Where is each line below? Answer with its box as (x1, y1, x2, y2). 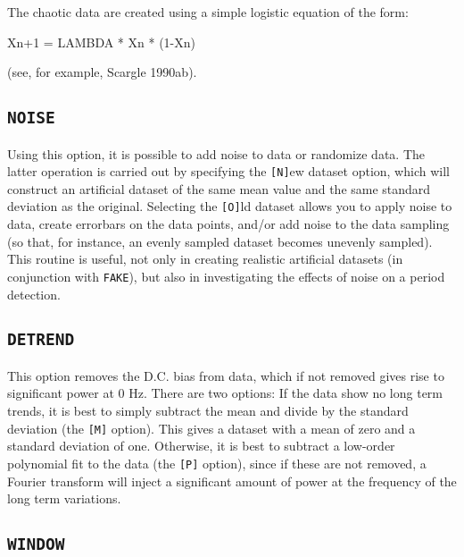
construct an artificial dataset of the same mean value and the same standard (7, 179, 431, 198)
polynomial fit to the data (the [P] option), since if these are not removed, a (7, 453, 427, 472)
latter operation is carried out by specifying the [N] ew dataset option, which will (7, 162, 450, 181)
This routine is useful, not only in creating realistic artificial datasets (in (7, 249, 403, 268)
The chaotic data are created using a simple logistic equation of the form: (7, 3, 409, 21)
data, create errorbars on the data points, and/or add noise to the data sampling (7, 215, 450, 233)
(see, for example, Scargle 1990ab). (7, 63, 197, 81)
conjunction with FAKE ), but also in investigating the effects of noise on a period (7, 266, 445, 285)
